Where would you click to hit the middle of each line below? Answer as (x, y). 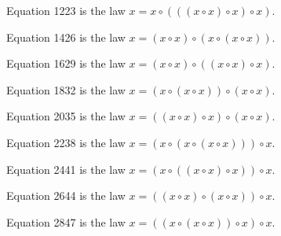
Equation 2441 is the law (66, 169)
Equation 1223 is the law (66, 10)
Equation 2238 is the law (66, 142)
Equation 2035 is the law (66, 116)
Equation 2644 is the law (66, 195)
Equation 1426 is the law (66, 37)
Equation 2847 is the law (66, 221)
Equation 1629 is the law (66, 63)
